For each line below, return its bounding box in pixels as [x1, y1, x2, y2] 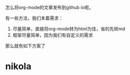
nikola [5, 61, 31, 72]
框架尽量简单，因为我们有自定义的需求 [12, 32, 93, 38]
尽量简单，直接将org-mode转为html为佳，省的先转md [12, 26, 125, 32]
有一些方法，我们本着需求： [5, 15, 63, 21]
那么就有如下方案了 [5, 43, 46, 49]
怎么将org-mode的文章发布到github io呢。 [5, 5, 94, 10]
